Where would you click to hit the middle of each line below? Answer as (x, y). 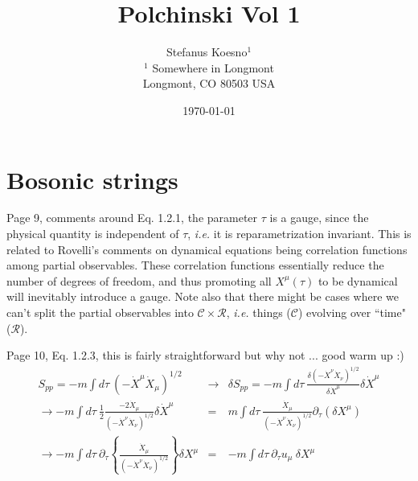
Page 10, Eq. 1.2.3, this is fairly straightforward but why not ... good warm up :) (205, 355)
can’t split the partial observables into (100, 312)
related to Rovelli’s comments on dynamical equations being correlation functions (207, 249)
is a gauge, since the (319, 218)
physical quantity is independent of (93, 234)
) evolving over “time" (352, 312)
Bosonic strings (92, 179)
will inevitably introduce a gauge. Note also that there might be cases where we (203, 296)
